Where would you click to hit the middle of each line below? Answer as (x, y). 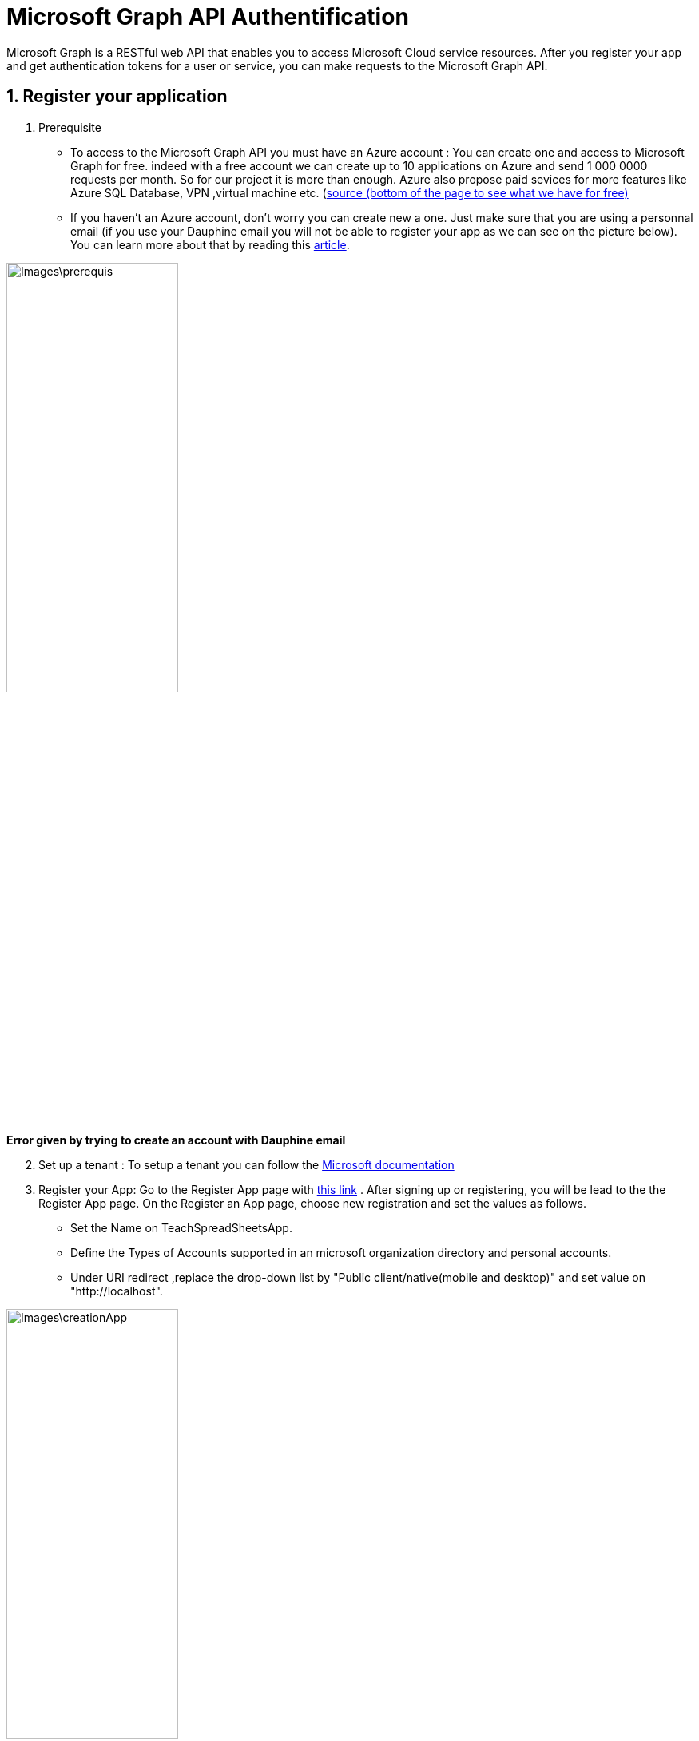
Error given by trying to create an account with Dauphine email (176, 1140)
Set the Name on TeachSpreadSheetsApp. (181, 1227)
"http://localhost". (117, 1291)
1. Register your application (117, 97)
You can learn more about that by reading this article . (210, 244)
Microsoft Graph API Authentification (208, 17)
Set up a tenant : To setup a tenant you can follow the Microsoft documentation (246, 1164)
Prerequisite (70, 127)
